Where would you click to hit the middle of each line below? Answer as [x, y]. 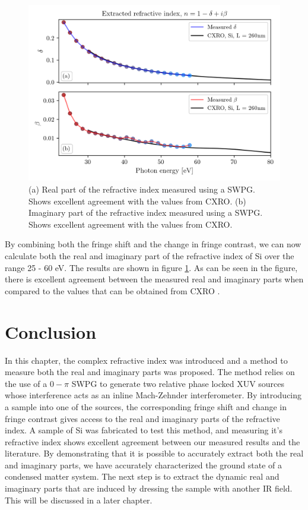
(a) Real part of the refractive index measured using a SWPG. [142, 189]
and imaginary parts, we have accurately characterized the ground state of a [144, 465]
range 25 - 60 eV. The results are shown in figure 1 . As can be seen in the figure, [151, 267]
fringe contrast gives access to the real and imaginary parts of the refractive [142, 418]
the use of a [26, 383]
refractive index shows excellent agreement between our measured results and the [153, 441]
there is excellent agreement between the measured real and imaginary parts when [154, 279]
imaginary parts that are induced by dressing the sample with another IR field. [149, 488]
